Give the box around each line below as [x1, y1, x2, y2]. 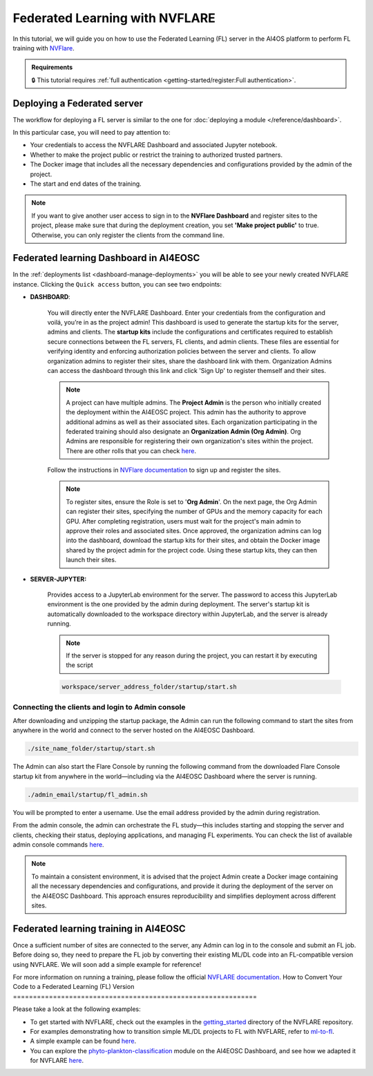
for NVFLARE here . [30, 1057, 84, 1065]
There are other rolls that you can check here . [66, 446, 197, 455]
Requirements [31, 63, 73, 72]
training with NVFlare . [12, 44, 75, 52]
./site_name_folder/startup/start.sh [27, 744, 155, 753]
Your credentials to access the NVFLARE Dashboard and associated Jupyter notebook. [30, 141, 278, 149]
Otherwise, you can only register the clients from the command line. [31, 231, 224, 239]
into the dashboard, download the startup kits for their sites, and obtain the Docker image [66, 536, 321, 545]
